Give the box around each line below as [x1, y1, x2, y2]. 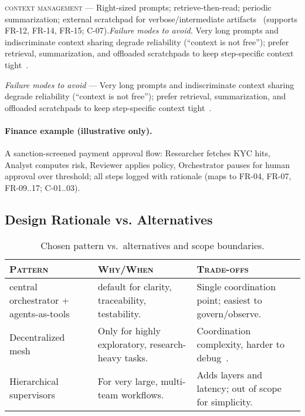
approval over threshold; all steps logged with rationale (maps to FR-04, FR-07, [5, 170, 292, 182]
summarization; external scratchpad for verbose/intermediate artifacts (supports [5, 12, 297, 25]
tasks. [124, 350, 148, 364]
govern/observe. [196, 306, 262, 320]
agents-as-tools [9, 306, 70, 320]
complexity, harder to [196, 337, 284, 351]
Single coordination [196, 279, 276, 293]
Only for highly [97, 323, 161, 337]
